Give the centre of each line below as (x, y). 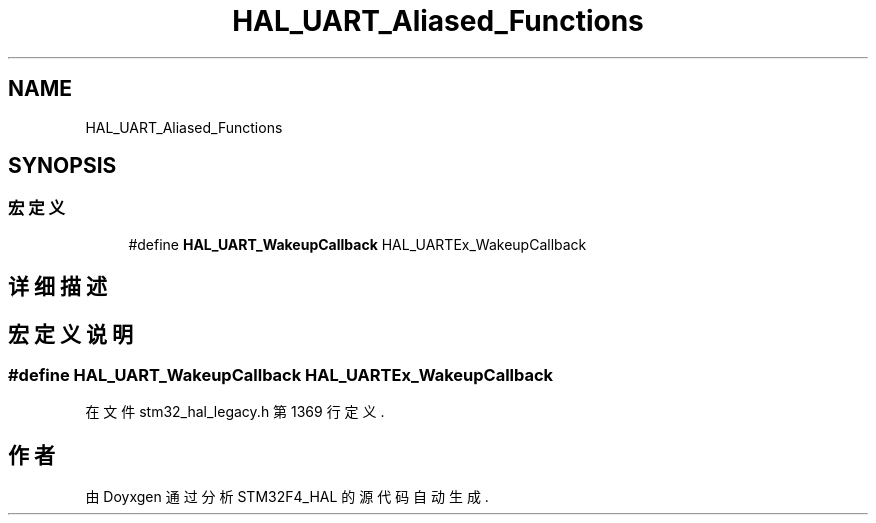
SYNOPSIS (62, 166)
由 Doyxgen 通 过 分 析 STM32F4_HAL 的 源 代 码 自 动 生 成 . (287, 497)
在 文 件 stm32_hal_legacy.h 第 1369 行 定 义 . (235, 412)
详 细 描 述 (57, 287)
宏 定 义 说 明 (70, 334)
